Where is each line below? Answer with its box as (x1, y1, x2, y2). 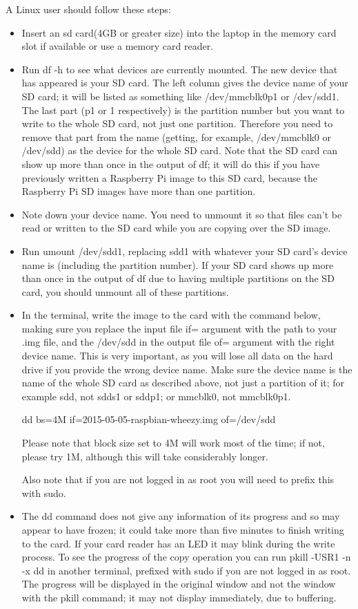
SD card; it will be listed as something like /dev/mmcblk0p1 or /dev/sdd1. (21, 88, 339, 103)
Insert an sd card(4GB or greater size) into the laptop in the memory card (21, 25, 337, 39)
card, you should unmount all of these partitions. (21, 284, 229, 299)
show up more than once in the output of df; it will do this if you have (21, 156, 320, 171)
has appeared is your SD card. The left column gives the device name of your (21, 75, 348, 90)
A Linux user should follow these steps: (6, 2, 171, 16)
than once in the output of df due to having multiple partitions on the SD (21, 271, 335, 285)
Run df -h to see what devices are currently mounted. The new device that (21, 62, 338, 76)
